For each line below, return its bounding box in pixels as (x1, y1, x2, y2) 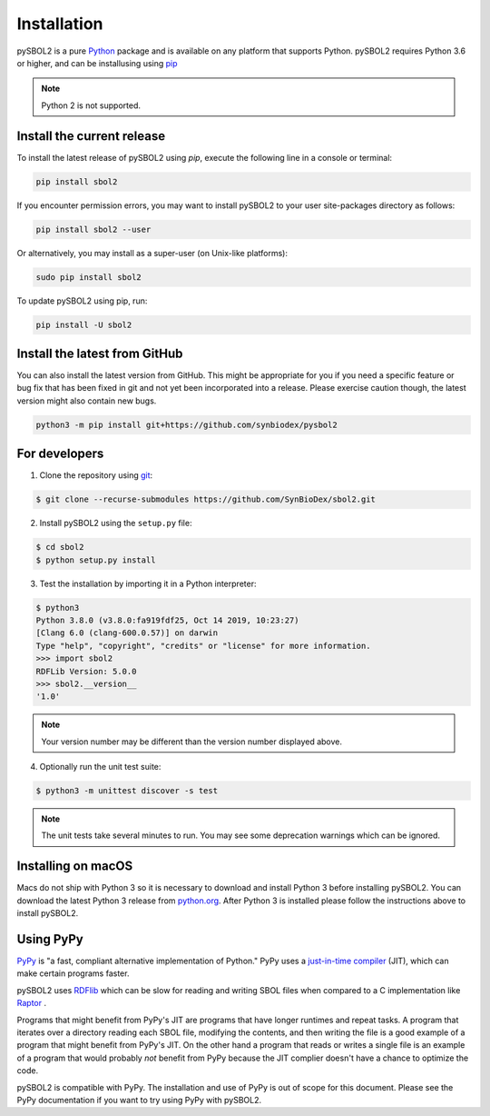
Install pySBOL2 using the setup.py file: (39, 518, 192, 529)
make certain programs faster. (16, 968, 130, 979)
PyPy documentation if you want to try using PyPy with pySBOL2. (16, 1094, 262, 1105)
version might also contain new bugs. (16, 395, 157, 406)
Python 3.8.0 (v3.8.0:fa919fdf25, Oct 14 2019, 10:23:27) (35, 614, 299, 625)
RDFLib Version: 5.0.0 (35, 666, 137, 676)
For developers (16, 446, 104, 462)
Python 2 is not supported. (41, 100, 141, 111)
